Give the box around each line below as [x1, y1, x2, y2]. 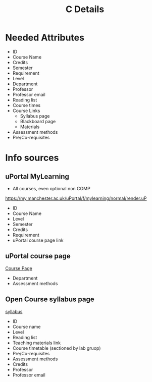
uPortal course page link [12, 237, 64, 243]
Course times [12, 102, 41, 108]
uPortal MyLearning [5, 172, 70, 181]
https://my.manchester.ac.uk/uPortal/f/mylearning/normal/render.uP [5, 195, 147, 201]
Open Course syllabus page [5, 295, 94, 304]
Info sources [5, 152, 59, 163]
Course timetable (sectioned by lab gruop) [12, 345, 101, 351]
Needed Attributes [5, 32, 85, 43]
